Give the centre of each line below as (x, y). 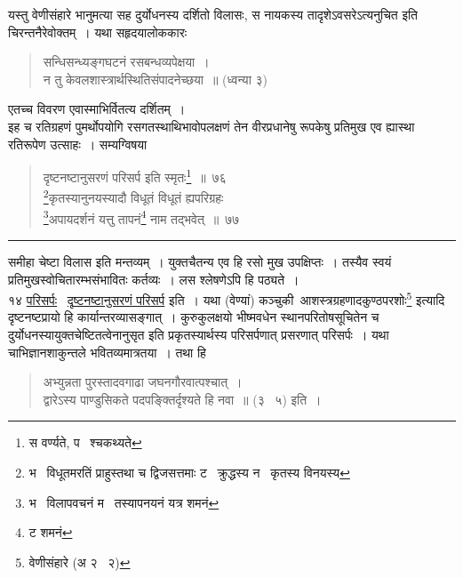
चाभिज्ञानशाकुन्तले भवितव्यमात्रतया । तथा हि (107, 352)
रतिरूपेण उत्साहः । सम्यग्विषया (78, 144)
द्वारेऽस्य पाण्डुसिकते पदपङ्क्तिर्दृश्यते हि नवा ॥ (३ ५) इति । (182, 399)
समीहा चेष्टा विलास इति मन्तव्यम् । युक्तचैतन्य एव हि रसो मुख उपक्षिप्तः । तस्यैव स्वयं (200, 261)
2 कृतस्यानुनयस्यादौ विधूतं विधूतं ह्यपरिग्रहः (133, 197)
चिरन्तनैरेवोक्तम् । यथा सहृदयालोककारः (98, 32)
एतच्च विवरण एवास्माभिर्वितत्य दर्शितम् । (97, 109)
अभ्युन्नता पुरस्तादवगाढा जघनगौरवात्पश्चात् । (143, 382)
